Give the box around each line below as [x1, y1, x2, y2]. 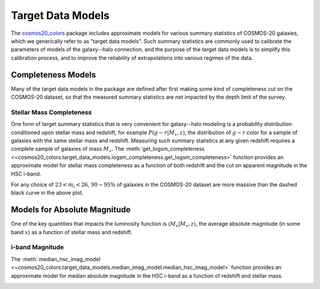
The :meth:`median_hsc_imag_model [11, 255, 101, 262]
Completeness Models [11, 70, 96, 80]
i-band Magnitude [11, 243, 65, 251]
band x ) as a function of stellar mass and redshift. [11, 228, 133, 236]
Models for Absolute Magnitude [11, 204, 131, 215]
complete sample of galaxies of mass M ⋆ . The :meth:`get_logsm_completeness [11, 145, 204, 154]
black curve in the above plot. [11, 189, 84, 196]
